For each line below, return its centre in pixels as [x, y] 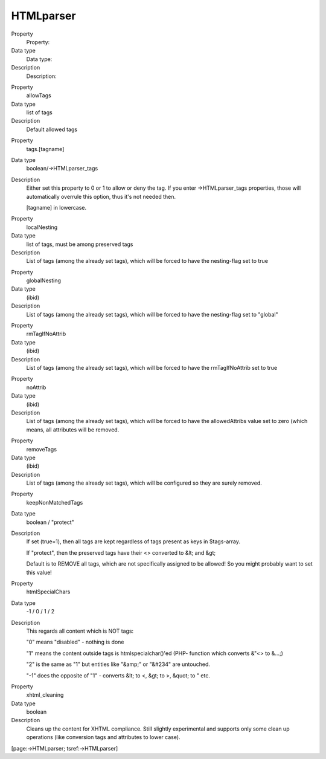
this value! [39, 572]
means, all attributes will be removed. [73, 430]
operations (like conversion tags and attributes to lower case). [103, 737]
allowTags [39, 95]
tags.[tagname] [45, 149]
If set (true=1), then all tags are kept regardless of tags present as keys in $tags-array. [133, 541]
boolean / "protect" [50, 522]
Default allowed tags [52, 129]
